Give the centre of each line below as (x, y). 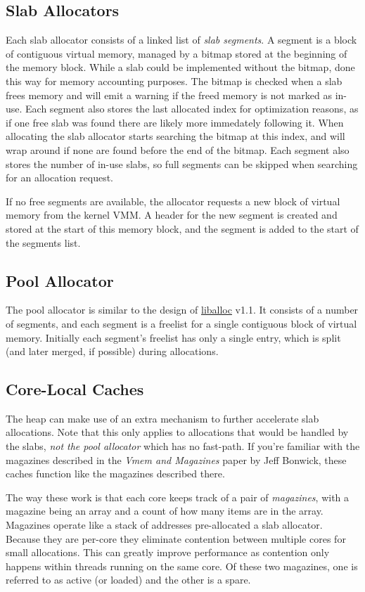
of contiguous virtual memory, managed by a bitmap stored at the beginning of (177, 53)
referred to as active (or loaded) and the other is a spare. (128, 580)
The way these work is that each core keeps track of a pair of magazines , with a (178, 497)
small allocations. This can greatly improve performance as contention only (168, 552)
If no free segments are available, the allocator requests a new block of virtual (173, 201)
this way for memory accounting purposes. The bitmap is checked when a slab (174, 81)
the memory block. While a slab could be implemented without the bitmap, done (180, 67)
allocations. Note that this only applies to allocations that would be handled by (177, 432)
